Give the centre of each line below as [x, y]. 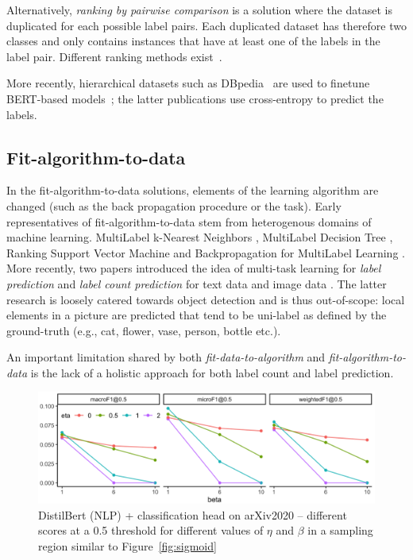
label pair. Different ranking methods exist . [114, 56]
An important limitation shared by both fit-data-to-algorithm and [166, 357]
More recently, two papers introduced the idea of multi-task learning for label [194, 268]
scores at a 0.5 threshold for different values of [151, 530]
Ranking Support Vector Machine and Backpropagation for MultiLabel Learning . [206, 252]
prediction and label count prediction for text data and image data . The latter [197, 283]
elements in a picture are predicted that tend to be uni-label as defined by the [197, 315]
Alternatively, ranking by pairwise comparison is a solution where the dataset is [199, 10]
